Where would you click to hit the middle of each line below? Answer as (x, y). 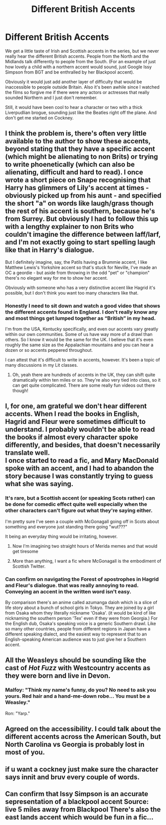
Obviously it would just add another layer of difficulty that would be (74, 82)
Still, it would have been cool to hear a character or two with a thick (74, 107)
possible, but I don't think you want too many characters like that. (72, 293)
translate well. (28, 453)
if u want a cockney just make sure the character (82, 769)
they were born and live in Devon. (58, 676)
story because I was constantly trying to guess (79, 476)
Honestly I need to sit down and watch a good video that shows (83, 306)
